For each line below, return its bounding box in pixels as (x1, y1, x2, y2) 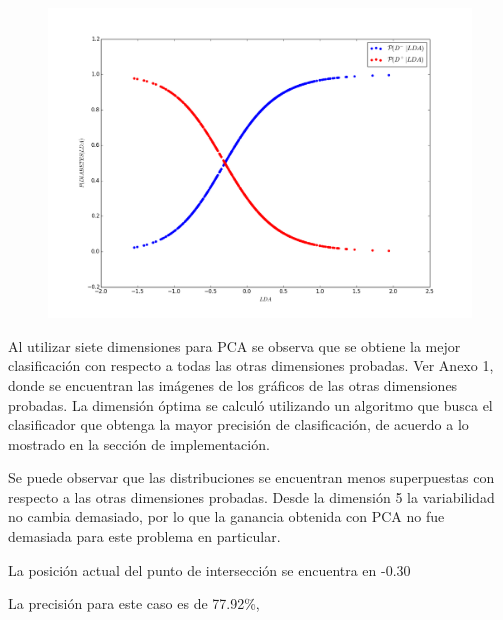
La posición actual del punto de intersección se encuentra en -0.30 (8, 559, 411, 580)
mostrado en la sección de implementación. (8, 433, 270, 454)
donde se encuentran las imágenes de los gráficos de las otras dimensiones (8, 374, 458, 395)
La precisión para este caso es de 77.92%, (8, 593, 260, 614)
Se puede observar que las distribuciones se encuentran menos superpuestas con (8, 467, 495, 488)
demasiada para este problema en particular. (8, 526, 281, 547)
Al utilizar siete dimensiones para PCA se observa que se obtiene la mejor (8, 335, 461, 356)
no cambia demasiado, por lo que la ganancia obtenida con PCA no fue (8, 506, 445, 527)
